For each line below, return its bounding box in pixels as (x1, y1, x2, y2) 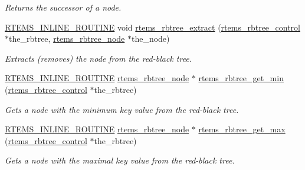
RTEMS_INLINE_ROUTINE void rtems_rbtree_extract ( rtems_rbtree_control (5, 21, 300, 33)
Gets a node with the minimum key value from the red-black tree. (5, 103, 239, 115)
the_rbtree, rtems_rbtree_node (9, 32, 125, 45)
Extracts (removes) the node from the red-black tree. (5, 52, 192, 64)
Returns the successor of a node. (5, 1, 122, 13)
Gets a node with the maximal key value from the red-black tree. (5, 154, 235, 166)
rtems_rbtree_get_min (198, 72, 284, 84)
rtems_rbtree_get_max (198, 123, 286, 135)
